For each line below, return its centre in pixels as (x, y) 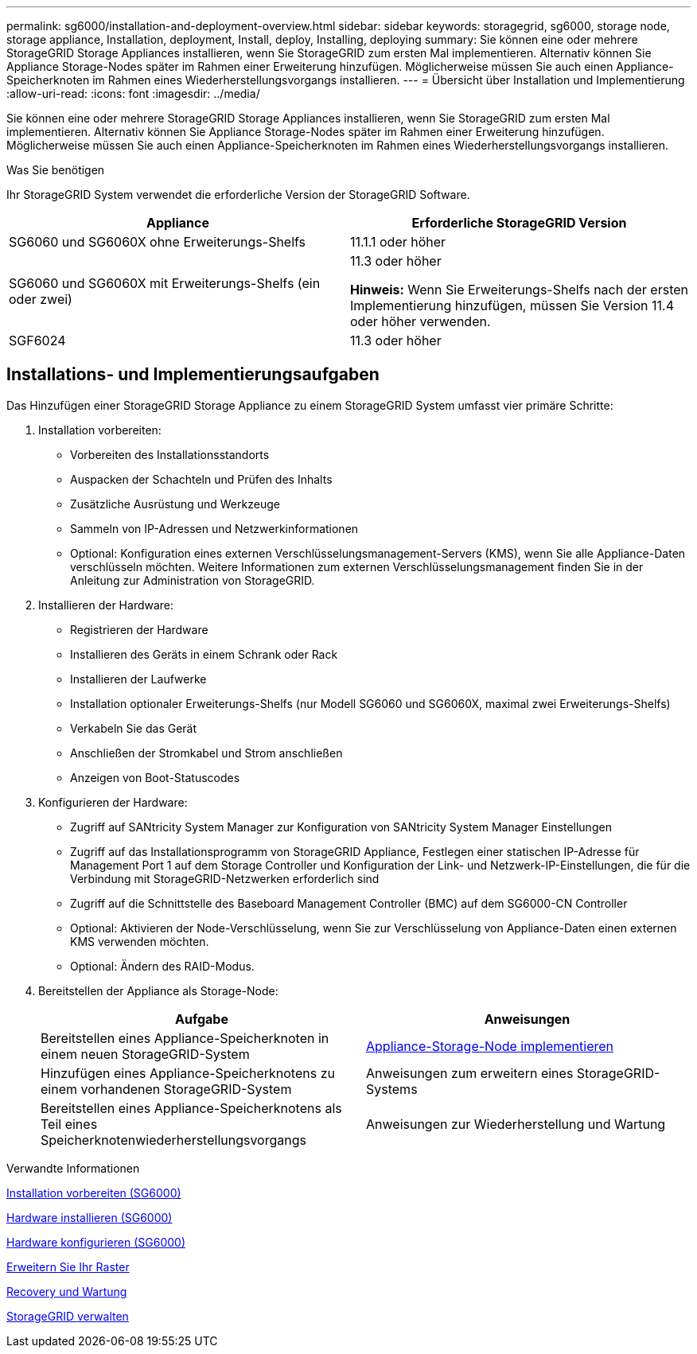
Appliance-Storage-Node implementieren (490, 1046)
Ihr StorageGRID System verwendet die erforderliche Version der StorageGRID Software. (238, 195)
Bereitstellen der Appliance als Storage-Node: (158, 990)
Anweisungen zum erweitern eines (470, 1073)
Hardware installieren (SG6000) (90, 1217)
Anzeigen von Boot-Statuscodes (155, 777)
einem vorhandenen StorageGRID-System (166, 1089)
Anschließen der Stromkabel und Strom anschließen (206, 753)
